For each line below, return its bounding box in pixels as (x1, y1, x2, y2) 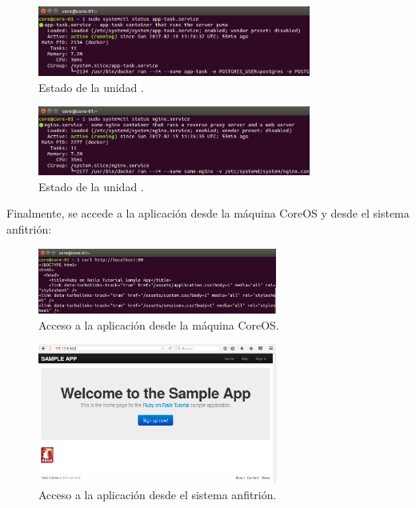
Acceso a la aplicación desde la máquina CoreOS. (38, 316, 279, 333)
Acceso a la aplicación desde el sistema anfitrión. (38, 486, 277, 502)
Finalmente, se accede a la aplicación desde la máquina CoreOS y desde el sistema (6, 205, 410, 222)
